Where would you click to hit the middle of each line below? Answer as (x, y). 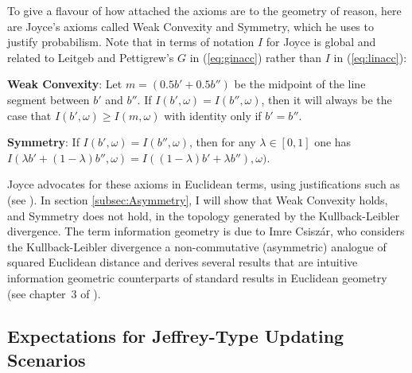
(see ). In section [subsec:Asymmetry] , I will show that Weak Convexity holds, (198, 199)
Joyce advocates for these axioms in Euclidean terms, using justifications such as (204, 184)
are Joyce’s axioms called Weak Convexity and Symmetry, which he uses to (190, 26)
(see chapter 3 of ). (54, 293)
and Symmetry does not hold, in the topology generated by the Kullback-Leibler (204, 215)
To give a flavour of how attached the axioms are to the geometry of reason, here (204, 10)
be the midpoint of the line (300, 84)
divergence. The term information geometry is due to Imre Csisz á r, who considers (206, 231)
